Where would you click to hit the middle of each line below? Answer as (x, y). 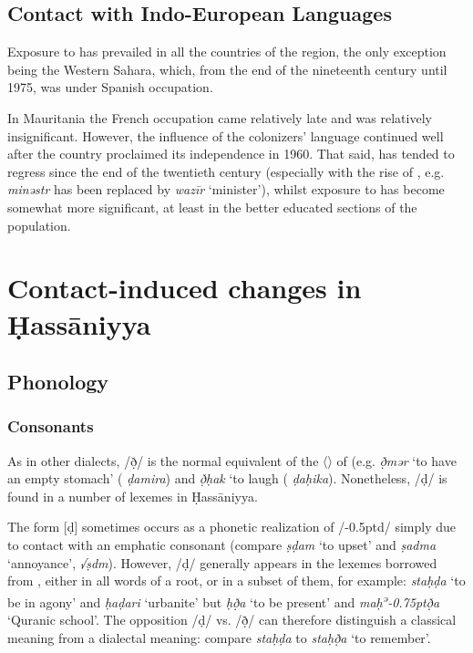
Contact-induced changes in (185, 288)
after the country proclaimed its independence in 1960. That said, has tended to (231, 154)
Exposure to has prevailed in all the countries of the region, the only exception (227, 52)
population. (39, 225)
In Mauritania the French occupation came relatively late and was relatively (220, 117)
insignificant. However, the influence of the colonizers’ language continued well (226, 135)
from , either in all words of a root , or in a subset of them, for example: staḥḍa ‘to (236, 580)
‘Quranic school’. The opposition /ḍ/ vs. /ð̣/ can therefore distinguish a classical (232, 620)
